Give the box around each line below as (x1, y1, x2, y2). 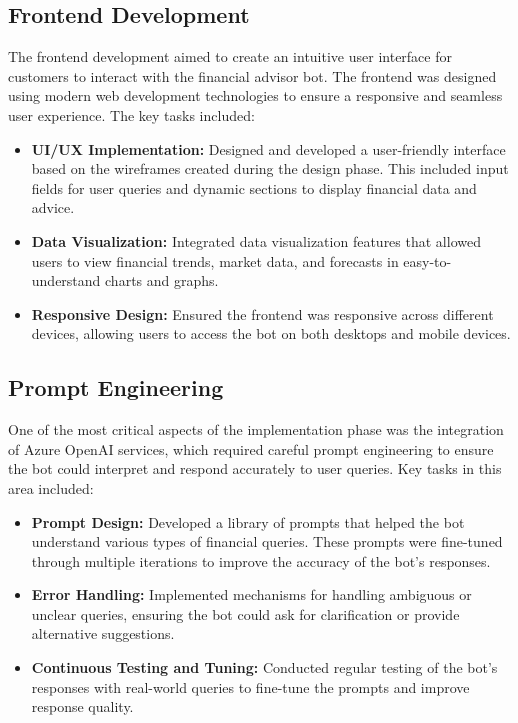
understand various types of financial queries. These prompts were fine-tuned (31, 531, 503, 552)
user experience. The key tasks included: (8, 104, 255, 125)
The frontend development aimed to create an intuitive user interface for (8, 46, 452, 67)
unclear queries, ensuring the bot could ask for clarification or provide (31, 603, 460, 624)
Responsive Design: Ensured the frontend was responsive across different (31, 303, 494, 324)
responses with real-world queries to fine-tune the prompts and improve (31, 676, 470, 697)
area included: (8, 477, 94, 498)
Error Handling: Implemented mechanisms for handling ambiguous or (31, 584, 472, 605)
